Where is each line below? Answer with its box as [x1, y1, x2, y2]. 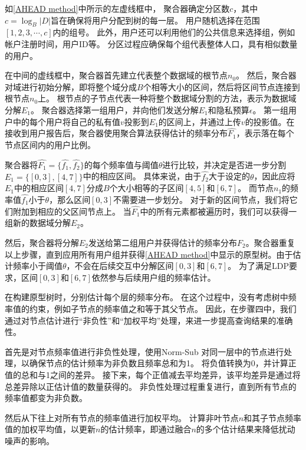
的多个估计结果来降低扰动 [196, 423, 295, 435]
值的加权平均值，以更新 [5, 423, 96, 435]
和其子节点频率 [244, 411, 302, 423]
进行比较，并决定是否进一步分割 [162, 158, 287, 170]
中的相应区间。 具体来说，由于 [83, 170, 202, 182]
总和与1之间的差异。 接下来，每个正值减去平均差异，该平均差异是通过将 [21, 368, 301, 380]
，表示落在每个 [236, 127, 294, 139]
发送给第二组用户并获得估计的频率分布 [88, 236, 238, 248]
